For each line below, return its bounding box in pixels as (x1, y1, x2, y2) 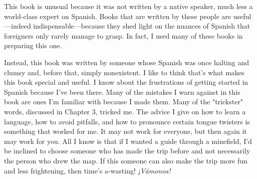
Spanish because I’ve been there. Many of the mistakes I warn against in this (4, 86, 240, 97)
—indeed (4, 21, 31, 31)
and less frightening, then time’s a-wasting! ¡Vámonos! (4, 165, 171, 175)
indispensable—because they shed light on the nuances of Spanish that (33, 21, 250, 31)
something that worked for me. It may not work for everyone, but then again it (4, 126, 247, 136)
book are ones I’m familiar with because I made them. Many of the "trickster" (4, 96, 243, 107)
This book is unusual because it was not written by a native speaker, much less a (4, 1, 253, 11)
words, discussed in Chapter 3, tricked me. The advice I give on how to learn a (4, 106, 246, 116)
